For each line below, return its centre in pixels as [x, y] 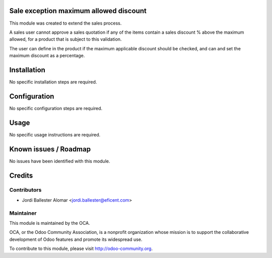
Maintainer [23, 213]
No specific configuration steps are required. [56, 108]
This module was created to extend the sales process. [65, 23]
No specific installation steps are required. [53, 82]
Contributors [25, 190]
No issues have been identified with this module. [60, 161]
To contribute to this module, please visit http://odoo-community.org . [81, 248]
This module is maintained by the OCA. [50, 223]
